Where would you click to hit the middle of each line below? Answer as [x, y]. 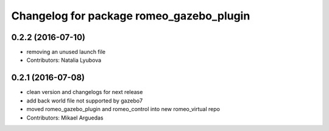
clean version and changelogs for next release [85, 92]
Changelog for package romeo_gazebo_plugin [131, 16]
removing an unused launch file [66, 52]
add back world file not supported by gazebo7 [85, 101]
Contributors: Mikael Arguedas [65, 118]
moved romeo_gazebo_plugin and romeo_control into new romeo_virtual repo [123, 109]
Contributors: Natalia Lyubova [64, 60]
